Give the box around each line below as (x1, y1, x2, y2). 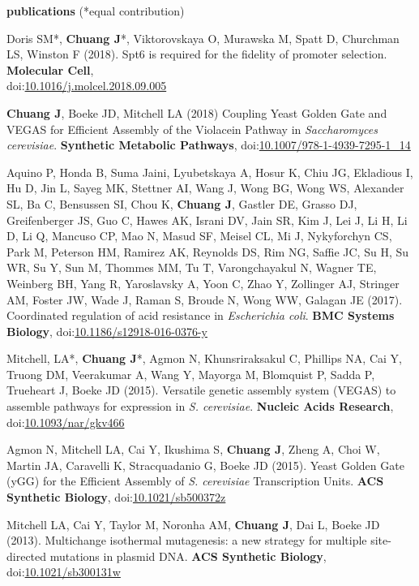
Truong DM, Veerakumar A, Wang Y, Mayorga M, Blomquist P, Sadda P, (6, 365, 375, 382)
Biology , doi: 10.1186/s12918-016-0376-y (6, 322, 207, 339)
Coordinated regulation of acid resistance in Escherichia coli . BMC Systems (6, 307, 395, 324)
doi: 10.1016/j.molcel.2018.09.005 (6, 77, 167, 94)
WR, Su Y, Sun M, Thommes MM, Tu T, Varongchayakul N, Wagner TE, (6, 259, 377, 276)
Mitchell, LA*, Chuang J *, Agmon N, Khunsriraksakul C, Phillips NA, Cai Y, (6, 350, 402, 367)
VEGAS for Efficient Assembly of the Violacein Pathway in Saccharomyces (6, 120, 378, 137)
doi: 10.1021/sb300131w (6, 563, 121, 580)
